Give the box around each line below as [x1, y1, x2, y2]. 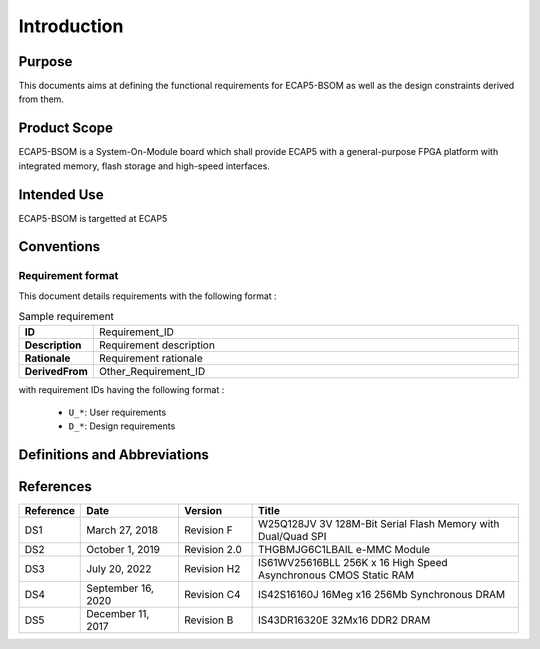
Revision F [184, 523, 234, 537]
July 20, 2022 [86, 562, 152, 576]
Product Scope [18, 120, 114, 137]
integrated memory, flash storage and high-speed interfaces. [18, 160, 270, 172]
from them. [18, 93, 65, 105]
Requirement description [98, 338, 215, 352]
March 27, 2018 [86, 523, 159, 537]
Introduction [18, 15, 124, 37]
